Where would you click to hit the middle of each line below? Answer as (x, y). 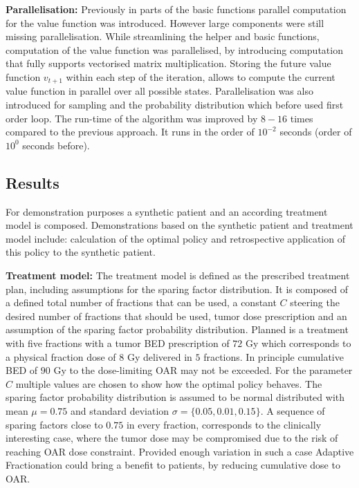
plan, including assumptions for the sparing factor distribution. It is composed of (177, 289)
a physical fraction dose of (61, 356)
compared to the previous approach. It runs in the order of (130, 132)
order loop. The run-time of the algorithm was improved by (132, 118)
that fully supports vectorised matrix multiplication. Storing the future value (168, 63)
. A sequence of (293, 410)
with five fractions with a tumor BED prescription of (118, 342)
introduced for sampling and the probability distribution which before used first (175, 105)
